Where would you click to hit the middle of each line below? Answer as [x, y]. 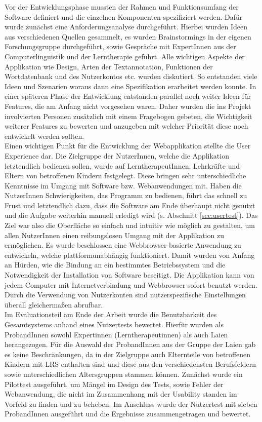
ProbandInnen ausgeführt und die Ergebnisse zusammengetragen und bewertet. [128, 414]
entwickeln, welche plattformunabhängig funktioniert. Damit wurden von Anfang [130, 255]
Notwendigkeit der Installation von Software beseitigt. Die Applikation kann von [129, 275]
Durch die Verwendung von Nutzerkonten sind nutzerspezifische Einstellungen [125, 295]
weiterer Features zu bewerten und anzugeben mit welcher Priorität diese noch [126, 126]
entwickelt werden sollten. [45, 136]
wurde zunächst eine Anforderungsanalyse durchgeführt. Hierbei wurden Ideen [126, 27]
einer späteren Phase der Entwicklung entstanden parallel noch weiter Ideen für [128, 96]
